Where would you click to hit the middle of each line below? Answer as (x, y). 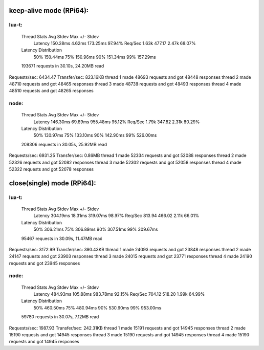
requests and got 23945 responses (44, 263)
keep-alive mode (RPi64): (49, 11)
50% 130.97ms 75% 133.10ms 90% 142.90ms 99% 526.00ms (95, 135)
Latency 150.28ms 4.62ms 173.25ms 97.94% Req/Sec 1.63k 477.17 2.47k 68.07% (115, 43)
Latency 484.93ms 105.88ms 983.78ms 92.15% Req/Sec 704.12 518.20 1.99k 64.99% (119, 294)
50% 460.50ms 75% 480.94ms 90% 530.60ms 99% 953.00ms (97, 307)
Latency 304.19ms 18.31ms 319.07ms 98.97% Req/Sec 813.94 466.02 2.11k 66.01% (116, 216)
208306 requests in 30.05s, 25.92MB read (64, 144)
